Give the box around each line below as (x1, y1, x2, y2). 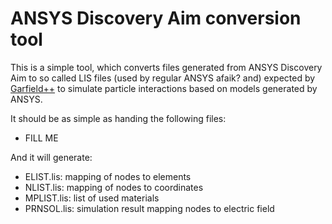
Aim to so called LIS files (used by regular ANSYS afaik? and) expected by (10, 72, 316, 84)
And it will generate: (10, 151, 93, 163)
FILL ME (24, 132, 59, 144)
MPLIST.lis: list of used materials (24, 192, 160, 204)
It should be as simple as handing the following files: (10, 112, 227, 124)
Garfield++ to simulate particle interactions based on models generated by (10, 82, 318, 94)
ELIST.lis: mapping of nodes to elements (24, 170, 192, 182)
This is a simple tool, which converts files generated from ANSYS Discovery (10, 61, 323, 73)
